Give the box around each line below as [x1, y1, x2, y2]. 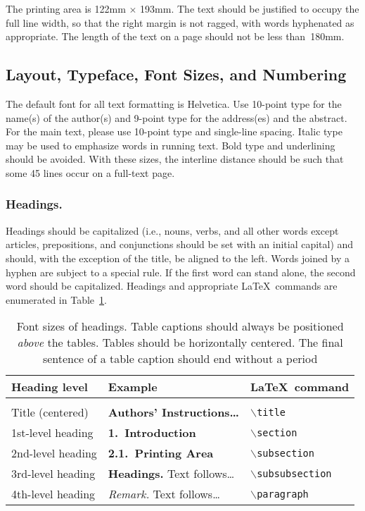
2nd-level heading [11, 445, 97, 462]
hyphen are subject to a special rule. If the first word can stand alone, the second [6, 264, 356, 279]
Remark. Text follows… [108, 486, 220, 503]
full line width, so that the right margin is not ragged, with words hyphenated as [6, 15, 354, 30]
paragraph [257, 488, 309, 500]
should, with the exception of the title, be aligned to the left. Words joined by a [6, 250, 350, 265]
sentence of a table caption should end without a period [42, 350, 318, 367]
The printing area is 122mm [6, 1, 126, 16]
